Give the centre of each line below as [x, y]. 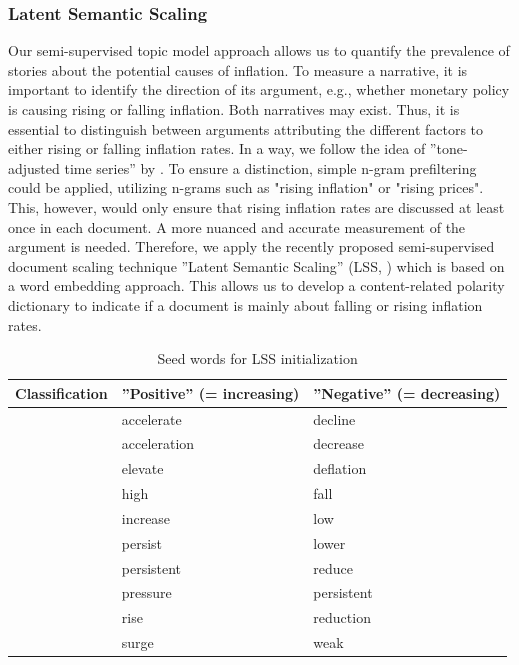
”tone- [448, 148]
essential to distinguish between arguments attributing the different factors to [246, 128]
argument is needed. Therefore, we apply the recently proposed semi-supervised [251, 246]
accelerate [151, 418]
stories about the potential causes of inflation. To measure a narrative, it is [238, 69]
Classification [61, 392]
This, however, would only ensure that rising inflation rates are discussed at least [256, 206]
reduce [333, 567]
